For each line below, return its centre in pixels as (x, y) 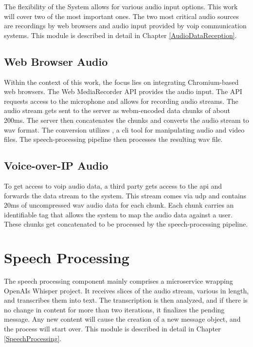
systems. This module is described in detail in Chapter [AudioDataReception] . (120, 35)
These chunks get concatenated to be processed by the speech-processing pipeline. (126, 224)
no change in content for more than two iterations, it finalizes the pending (114, 309)
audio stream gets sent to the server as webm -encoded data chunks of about (117, 110)
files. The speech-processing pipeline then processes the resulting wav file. (113, 139)
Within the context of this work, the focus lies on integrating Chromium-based (121, 82)
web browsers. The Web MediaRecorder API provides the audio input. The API (123, 91)
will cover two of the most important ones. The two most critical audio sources (121, 16)
